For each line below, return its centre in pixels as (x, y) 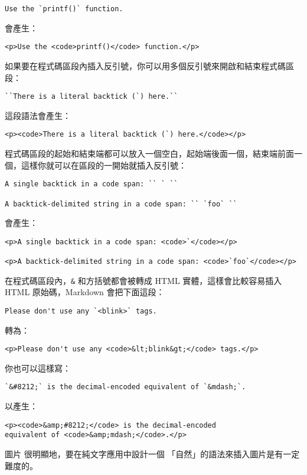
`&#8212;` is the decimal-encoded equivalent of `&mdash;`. (125, 387)
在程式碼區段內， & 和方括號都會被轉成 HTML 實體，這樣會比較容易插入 (143, 280)
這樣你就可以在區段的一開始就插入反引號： (104, 165)
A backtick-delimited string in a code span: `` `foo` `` (121, 204)
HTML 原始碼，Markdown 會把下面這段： (85, 292)
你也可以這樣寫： (38, 368)
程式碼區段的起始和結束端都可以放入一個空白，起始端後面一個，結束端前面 (149, 153)
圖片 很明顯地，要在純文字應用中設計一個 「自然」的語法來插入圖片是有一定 (152, 454)
